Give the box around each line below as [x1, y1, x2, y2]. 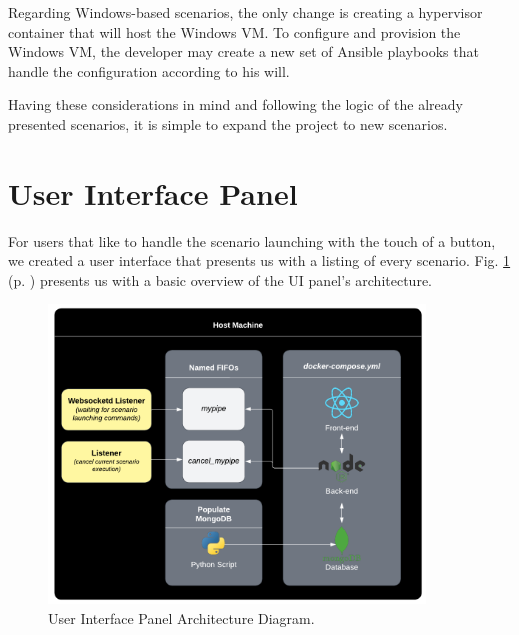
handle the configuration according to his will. [8, 60, 290, 81]
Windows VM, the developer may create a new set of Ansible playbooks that [8, 41, 479, 62]
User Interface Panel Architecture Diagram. [48, 607, 315, 628]
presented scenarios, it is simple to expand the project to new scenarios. [8, 113, 448, 134]
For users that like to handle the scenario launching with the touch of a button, [8, 230, 496, 251]
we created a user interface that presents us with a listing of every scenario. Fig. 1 [8, 250, 511, 271]
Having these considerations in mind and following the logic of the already [8, 94, 463, 115]
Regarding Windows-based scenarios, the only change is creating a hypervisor [8, 2, 483, 22]
